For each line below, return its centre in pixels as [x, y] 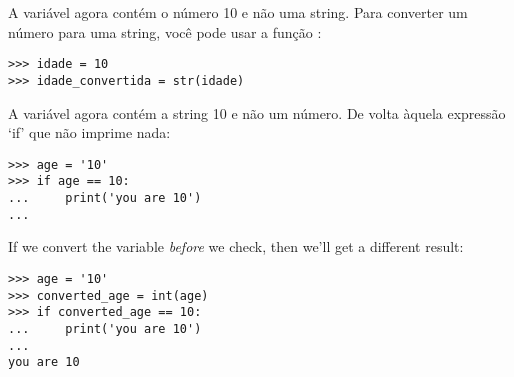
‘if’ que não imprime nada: [89, 132]
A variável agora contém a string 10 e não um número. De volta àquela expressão [257, 112]
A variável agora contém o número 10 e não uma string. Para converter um [238, 12]
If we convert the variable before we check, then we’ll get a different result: [236, 246]
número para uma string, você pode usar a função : [165, 31]
